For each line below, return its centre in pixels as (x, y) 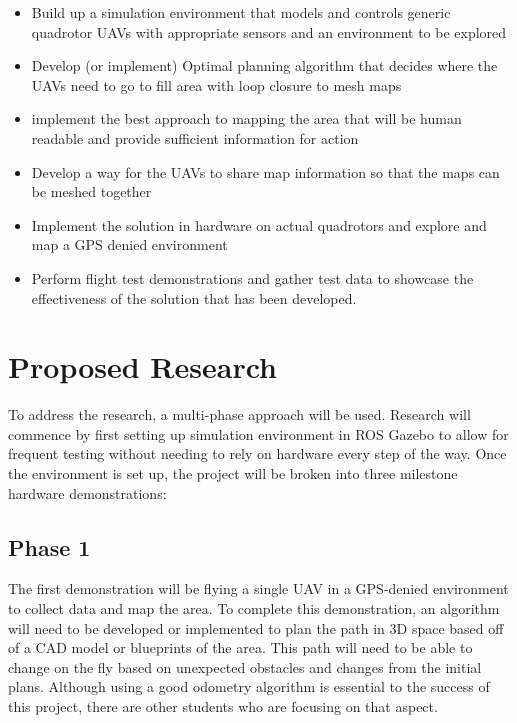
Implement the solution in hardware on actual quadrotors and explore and (259, 224)
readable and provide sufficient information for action (195, 137)
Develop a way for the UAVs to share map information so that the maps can (265, 171)
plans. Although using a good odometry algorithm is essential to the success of (249, 686)
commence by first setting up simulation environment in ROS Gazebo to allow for (258, 433)
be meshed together (91, 191)
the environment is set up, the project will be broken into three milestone (233, 473)
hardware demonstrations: (87, 492)
